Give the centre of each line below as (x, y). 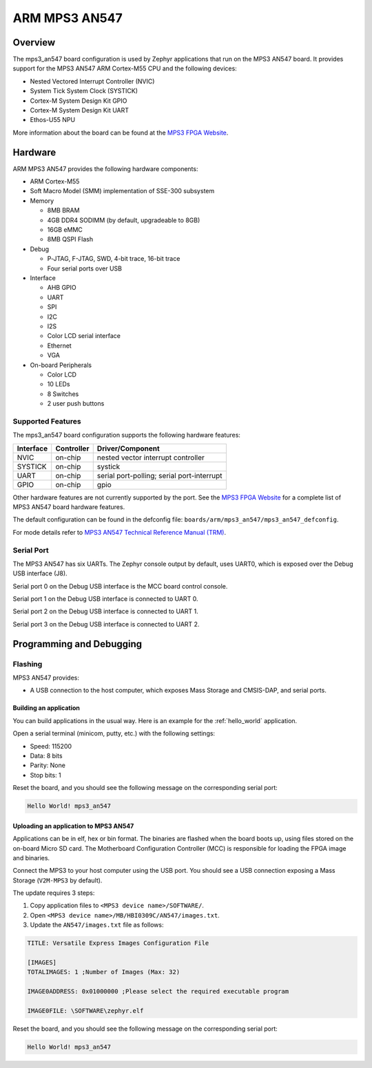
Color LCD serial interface (84, 336)
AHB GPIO (62, 288)
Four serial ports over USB (85, 268)
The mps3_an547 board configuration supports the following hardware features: (127, 435)
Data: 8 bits (46, 755)
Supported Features (47, 421)
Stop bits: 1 (45, 775)
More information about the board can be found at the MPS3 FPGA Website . (121, 132)
